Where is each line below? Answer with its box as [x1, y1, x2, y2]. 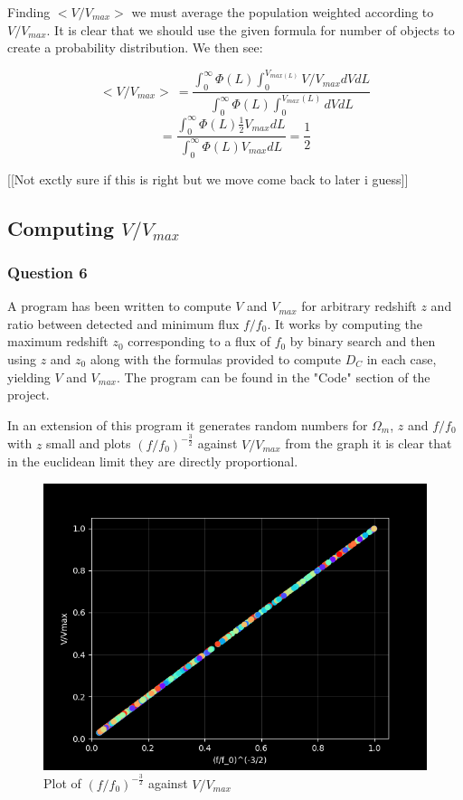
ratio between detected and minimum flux [7, 314, 240, 333]
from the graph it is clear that [285, 434, 452, 453]
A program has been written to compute [7, 296, 231, 315]
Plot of [43, 774, 81, 793]
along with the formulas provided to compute [90, 350, 341, 369]
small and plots [46, 434, 131, 453]
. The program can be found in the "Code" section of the [116, 367, 430, 386]
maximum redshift [7, 332, 109, 351]
